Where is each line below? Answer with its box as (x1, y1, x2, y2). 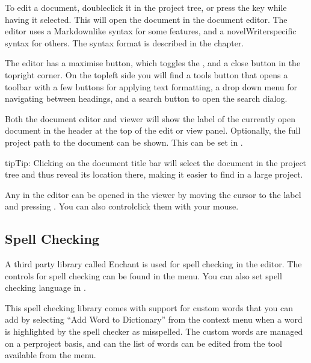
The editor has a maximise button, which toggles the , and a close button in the (5, 57, 301, 69)
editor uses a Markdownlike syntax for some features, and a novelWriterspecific (5, 25, 297, 37)
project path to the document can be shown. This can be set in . (5, 135, 243, 148)
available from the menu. (5, 349, 96, 361)
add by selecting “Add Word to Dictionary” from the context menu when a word (5, 313, 303, 326)
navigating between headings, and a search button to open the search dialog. (5, 92, 288, 105)
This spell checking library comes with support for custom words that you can (5, 301, 293, 314)
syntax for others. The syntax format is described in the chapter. (5, 36, 244, 49)
